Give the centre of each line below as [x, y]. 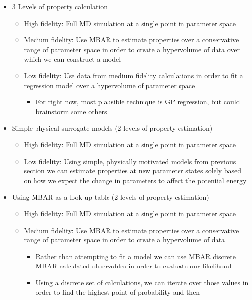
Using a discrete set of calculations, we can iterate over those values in [142, 282]
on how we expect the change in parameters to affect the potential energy [135, 180]
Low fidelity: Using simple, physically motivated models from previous [130, 161]
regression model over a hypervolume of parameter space [109, 85]
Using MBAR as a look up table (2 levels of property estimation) [110, 197]
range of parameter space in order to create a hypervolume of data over [132, 49]
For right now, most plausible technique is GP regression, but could [138, 102]
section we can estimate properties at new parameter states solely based [133, 171]
